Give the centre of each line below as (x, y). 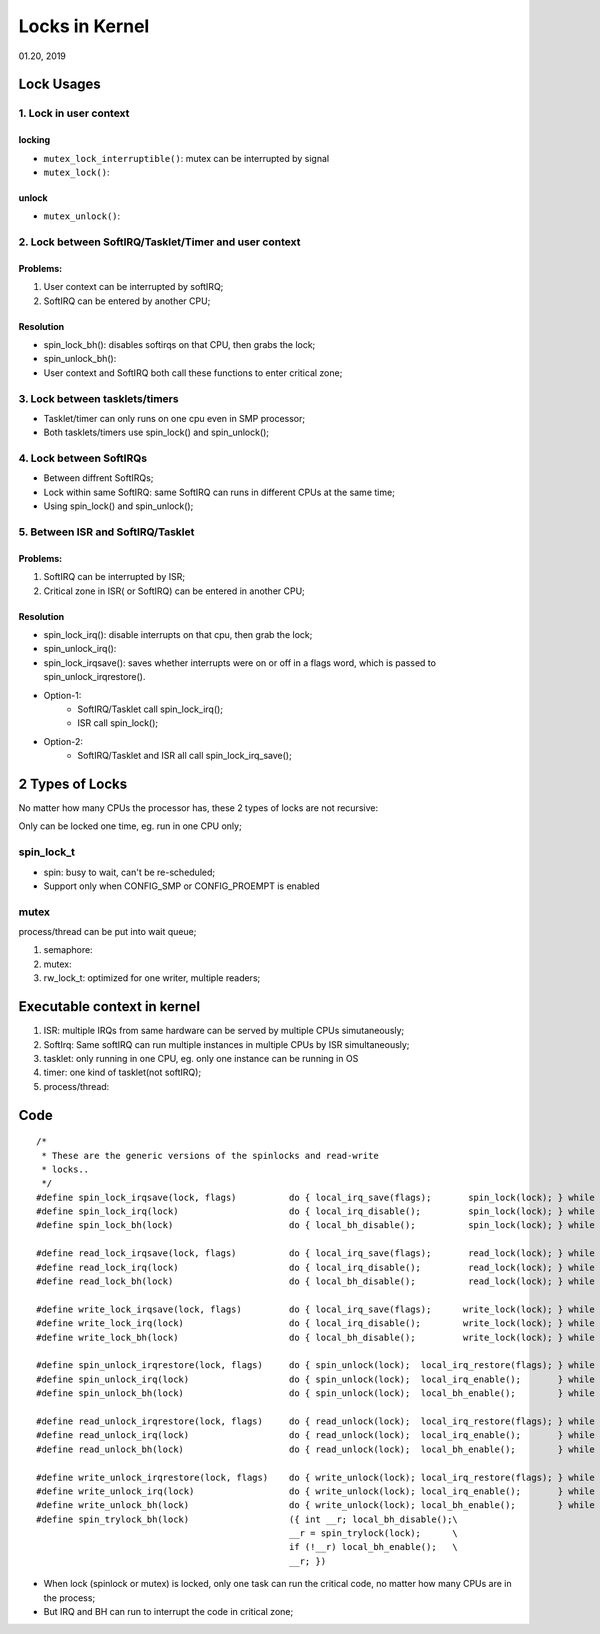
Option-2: (63, 741)
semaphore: (68, 950)
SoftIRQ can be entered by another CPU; (127, 301)
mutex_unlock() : (82, 216)
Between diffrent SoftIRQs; (98, 478)
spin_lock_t (46, 852)
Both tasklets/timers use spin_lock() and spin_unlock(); (156, 432)
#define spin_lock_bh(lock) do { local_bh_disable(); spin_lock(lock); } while (315, 1225)
